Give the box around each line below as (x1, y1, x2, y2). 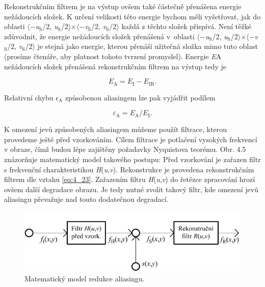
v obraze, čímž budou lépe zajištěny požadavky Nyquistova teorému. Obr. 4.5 (4, 144, 246, 154)
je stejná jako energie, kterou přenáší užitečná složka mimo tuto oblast (37, 41, 258, 51)
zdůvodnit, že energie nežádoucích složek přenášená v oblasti (4, 31, 195, 41)
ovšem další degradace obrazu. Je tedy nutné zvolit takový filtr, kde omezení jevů (4, 184, 258, 194)
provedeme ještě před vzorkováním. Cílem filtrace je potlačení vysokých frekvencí (4, 134, 257, 144)
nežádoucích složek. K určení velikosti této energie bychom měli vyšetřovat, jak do (4, 11, 261, 21)
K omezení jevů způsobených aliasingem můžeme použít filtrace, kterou (4, 124, 227, 135)
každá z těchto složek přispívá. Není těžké (121, 21, 251, 32)
